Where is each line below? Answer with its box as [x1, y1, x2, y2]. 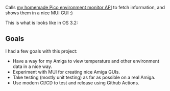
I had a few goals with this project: [5, 48, 78, 54]
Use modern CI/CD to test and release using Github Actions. [12, 79, 139, 86]
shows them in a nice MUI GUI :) [5, 10, 73, 16]
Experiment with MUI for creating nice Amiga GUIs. [12, 69, 120, 75]
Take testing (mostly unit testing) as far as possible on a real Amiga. [12, 74, 156, 80]
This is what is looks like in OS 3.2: [5, 20, 78, 26]
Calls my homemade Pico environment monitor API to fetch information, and [5, 5, 165, 10]
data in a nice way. [12, 63, 53, 70]
